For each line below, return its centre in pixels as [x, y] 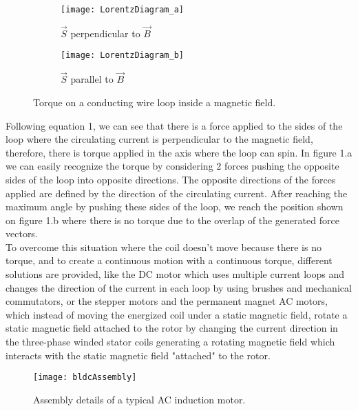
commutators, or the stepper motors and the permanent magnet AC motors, [167, 301]
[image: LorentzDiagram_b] [122, 56]
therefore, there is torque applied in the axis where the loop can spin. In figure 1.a [179, 152]
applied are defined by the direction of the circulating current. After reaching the [177, 193]
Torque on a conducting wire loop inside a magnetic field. [155, 102]
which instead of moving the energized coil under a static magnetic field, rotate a [177, 314]
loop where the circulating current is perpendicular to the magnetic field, [159, 139]
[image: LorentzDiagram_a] [122, 10]
